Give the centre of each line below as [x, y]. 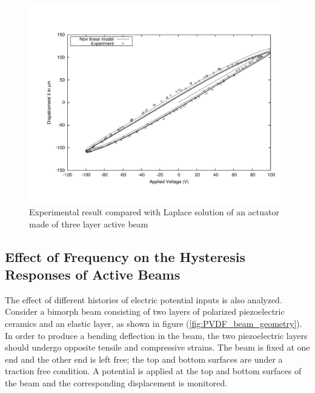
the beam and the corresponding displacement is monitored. [116, 383]
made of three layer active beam [89, 223]
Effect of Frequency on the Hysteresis [125, 256]
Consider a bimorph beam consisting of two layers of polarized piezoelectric [145, 311]
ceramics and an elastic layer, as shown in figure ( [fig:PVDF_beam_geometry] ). [154, 324]
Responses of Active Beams [93, 274]
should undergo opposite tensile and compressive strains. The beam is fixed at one [157, 347]
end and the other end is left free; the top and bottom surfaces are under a [144, 359]
